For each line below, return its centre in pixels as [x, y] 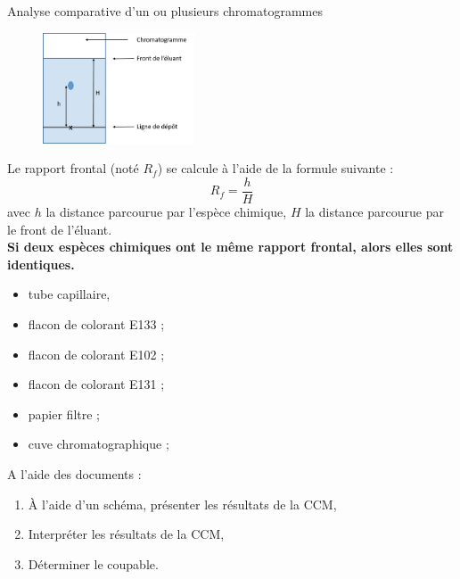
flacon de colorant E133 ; [96, 324]
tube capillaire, [69, 294]
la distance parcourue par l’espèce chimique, [166, 212]
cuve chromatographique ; [99, 444]
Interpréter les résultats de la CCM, [126, 534]
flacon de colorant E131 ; [96, 384]
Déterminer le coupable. [93, 563]
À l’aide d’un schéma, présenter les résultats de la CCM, [182, 504]
